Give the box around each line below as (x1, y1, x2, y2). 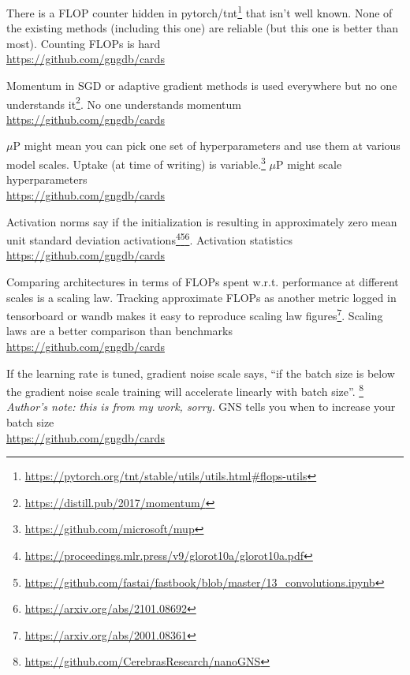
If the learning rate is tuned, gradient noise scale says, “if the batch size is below (6, 364, 395, 381)
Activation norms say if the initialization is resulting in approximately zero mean (6, 213, 397, 229)
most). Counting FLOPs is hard (6, 35, 161, 51)
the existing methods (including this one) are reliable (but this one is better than (6, 20, 399, 36)
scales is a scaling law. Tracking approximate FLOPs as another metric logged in (6, 289, 397, 305)
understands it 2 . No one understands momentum (6, 93, 241, 112)
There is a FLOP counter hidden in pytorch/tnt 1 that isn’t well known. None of (6, 2, 393, 21)
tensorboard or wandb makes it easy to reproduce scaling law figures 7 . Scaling (6, 305, 383, 323)
